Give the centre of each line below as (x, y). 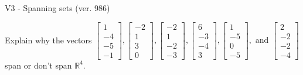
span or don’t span (38, 65)
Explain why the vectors (48, 40)
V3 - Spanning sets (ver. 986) (57, 8)
